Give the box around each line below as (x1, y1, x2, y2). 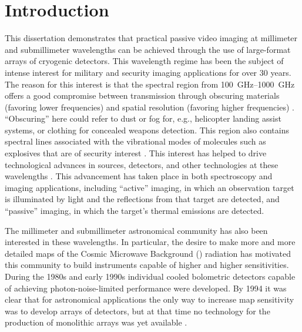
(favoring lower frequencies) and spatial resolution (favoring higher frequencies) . (5, 100, 294, 113)
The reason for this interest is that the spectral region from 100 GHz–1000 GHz (5, 78, 295, 90)
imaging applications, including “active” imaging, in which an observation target (5, 181, 294, 193)
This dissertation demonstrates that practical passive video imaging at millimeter (5, 32, 298, 44)
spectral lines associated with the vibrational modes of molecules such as (5, 135, 266, 147)
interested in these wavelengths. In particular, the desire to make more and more (5, 236, 296, 248)
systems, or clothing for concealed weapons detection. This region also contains (5, 123, 290, 136)
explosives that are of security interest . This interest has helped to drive (5, 147, 267, 159)
